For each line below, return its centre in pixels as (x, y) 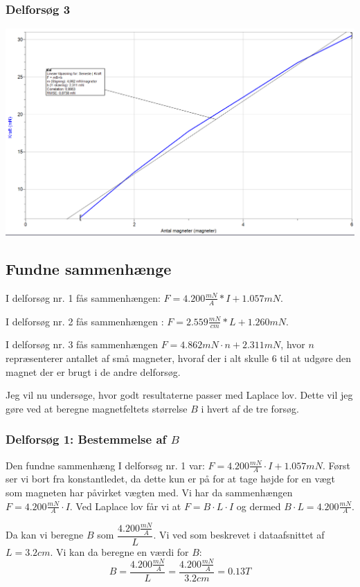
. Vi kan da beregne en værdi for (119, 551)
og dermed (259, 506)
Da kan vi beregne (45, 535)
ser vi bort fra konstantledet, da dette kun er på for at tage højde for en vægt (171, 479)
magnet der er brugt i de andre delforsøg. (93, 371)
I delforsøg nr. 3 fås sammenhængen (82, 344)
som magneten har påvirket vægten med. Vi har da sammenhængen (149, 493)
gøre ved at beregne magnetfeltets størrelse (97, 408)
